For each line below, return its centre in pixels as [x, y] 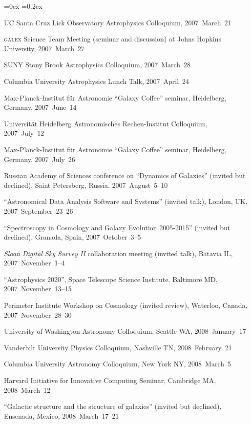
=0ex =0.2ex [23, 6]
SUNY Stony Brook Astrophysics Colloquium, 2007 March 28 [97, 65]
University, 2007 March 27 [44, 48]
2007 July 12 [24, 133]
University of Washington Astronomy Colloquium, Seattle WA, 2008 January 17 [125, 331]
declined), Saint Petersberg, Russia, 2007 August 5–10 [86, 185]
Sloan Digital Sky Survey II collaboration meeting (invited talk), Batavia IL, [118, 253]
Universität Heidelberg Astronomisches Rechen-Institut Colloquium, [106, 123]
